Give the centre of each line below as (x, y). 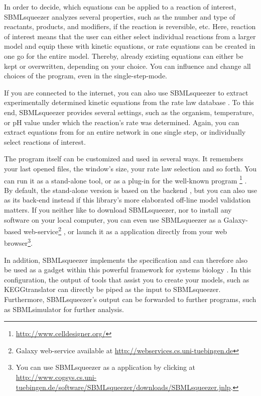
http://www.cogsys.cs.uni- (56, 377)
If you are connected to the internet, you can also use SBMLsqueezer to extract (126, 92)
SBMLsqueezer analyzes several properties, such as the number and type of (120, 16)
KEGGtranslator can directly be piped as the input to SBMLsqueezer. (112, 289)
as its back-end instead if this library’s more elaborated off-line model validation (127, 200)
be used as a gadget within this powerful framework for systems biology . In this (128, 270)
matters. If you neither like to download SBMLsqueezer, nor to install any (118, 209)
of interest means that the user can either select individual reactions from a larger (130, 36)
